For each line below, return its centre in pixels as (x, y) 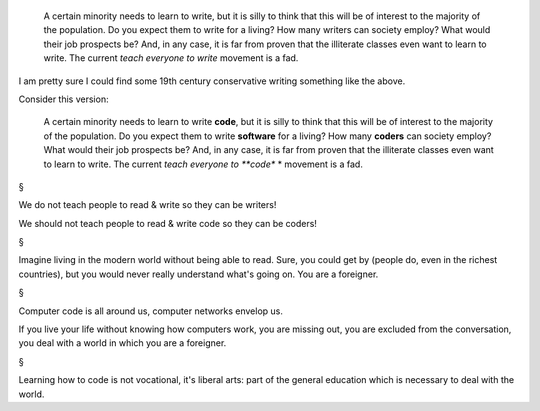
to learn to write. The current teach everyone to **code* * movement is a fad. (203, 164)
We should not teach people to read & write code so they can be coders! (167, 223)
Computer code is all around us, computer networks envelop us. (151, 311)
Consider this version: (63, 99)
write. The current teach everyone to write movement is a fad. (171, 58)
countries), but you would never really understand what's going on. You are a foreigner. (198, 274)
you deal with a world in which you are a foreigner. (122, 343)
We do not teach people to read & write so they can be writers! (147, 205)
